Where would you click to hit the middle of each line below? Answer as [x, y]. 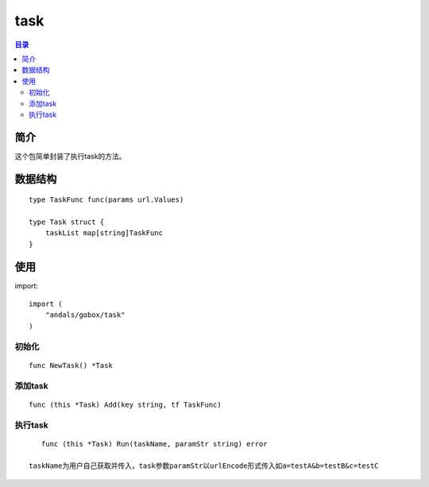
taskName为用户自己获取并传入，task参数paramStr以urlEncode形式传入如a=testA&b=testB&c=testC [204, 466]
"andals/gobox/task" [85, 315]
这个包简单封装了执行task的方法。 [70, 156]
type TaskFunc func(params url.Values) [106, 200]
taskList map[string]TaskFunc [104, 233]
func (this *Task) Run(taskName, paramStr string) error [154, 444]
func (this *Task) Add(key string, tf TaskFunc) [125, 404]
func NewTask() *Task [71, 365]
